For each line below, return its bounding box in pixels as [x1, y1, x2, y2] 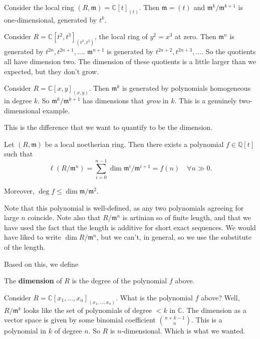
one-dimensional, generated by [4, 14, 97, 25]
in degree [4, 95, 32, 105]
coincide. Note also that [28, 212, 101, 223]
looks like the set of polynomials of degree [23, 304, 152, 315]
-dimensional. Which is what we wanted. [121, 325, 245, 336]
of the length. [4, 242, 46, 252]
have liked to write [4, 232, 61, 242]
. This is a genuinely [174, 95, 237, 105]
